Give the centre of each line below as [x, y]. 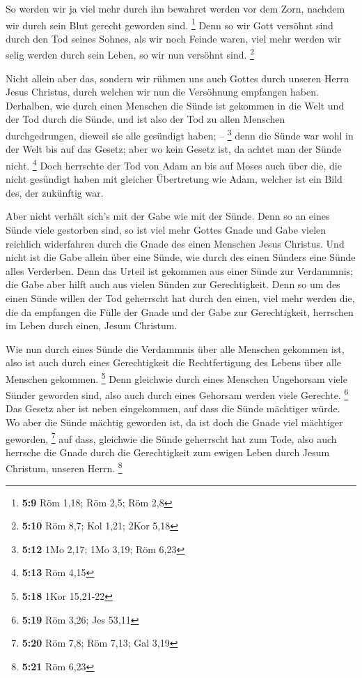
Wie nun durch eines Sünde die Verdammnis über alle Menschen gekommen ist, [175, 348]
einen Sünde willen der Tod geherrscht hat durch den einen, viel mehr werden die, [180, 297]
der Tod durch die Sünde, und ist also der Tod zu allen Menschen [145, 119]
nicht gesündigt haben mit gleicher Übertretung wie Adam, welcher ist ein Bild [174, 179]
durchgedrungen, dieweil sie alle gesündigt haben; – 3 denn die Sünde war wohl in [180, 134]
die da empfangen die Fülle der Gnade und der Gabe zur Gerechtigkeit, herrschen [180, 311]
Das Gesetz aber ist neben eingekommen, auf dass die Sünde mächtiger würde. [173, 408]
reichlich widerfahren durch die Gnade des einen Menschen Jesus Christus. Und [175, 243]
